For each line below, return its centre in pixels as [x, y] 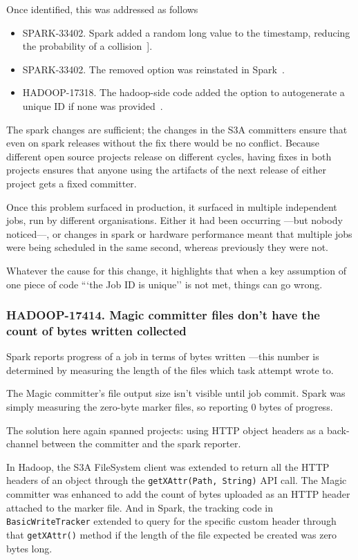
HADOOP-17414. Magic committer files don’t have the [163, 315]
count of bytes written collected [96, 330]
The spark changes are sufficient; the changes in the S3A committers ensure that [177, 129]
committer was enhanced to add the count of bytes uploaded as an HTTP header [178, 494]
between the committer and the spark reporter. [141, 444]
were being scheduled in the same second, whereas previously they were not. [167, 247]
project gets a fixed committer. [72, 183]
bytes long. [29, 548]
